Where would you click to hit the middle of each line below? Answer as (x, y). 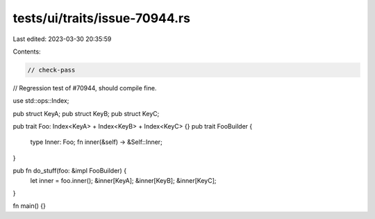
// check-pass (51, 70)
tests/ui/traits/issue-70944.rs (102, 18)
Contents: (27, 51)
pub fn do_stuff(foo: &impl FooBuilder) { (70, 171)
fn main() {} (30, 206)
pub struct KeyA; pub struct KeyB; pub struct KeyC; (86, 113)
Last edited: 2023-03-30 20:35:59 (62, 39)
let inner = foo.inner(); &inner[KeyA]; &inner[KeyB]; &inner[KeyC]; (123, 180)
